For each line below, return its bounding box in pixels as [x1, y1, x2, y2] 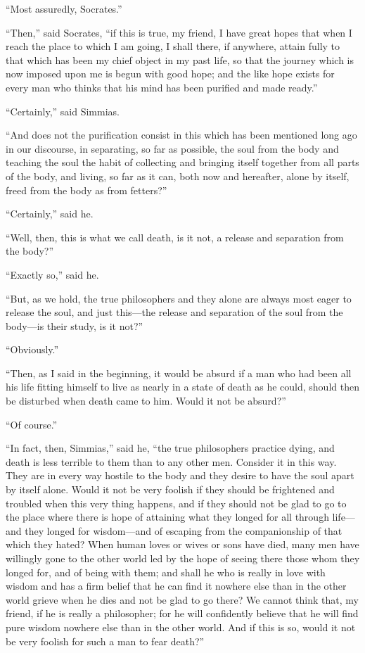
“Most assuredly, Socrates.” [6, 1, 122, 15]
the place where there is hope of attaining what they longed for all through [6, 509, 329, 524]
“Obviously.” [6, 342, 59, 357]
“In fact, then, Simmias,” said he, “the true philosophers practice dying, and [6, 440, 335, 455]
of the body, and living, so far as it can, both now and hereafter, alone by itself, [6, 168, 350, 183]
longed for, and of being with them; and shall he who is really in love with [6, 564, 326, 579]
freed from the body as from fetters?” [6, 182, 167, 197]
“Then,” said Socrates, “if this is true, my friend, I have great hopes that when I [6, 25, 352, 39]
